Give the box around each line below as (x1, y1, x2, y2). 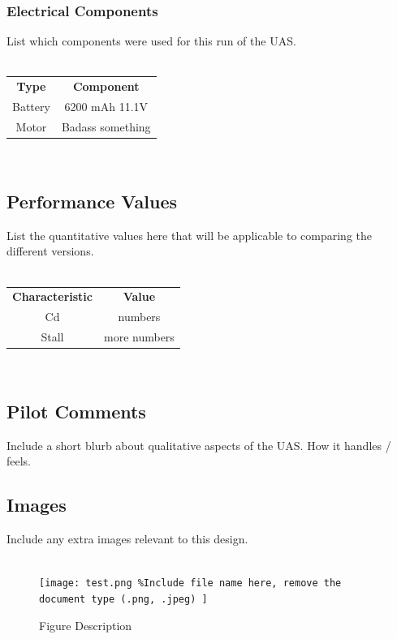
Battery (12, 98, 50, 114)
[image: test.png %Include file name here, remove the (39, 577, 342, 590)
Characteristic (12, 288, 93, 305)
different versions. (6, 242, 94, 259)
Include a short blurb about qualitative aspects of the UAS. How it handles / (6, 436, 391, 453)
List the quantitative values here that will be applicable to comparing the (6, 226, 372, 243)
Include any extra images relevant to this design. (6, 530, 248, 547)
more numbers (104, 328, 175, 345)
